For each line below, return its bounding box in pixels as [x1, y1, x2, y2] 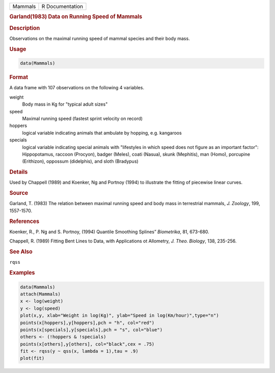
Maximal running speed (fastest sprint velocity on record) [22, 115, 143, 121]
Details [9, 168, 28, 176]
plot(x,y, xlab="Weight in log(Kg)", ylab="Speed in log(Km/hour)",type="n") [20, 313, 219, 318]
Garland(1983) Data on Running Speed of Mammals [9, 13, 143, 20]
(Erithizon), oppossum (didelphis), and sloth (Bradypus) [22, 158, 139, 164]
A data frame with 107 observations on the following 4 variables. [9, 85, 145, 91]
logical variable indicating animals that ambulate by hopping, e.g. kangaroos [22, 130, 182, 136]
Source [9, 189, 29, 196]
